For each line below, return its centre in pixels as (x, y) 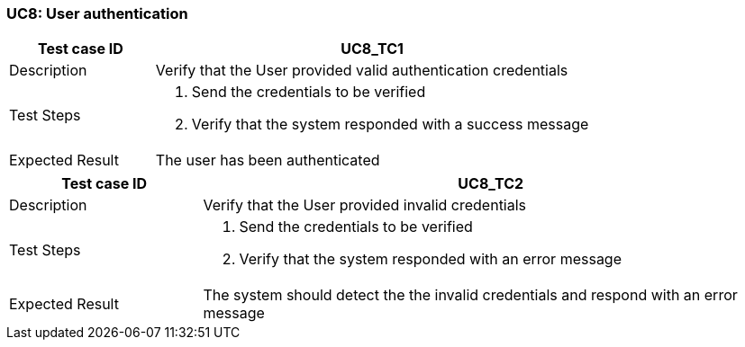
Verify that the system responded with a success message (390, 125)
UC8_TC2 (491, 184)
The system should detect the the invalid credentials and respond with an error (470, 295)
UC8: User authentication (97, 13)
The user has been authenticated (268, 160)
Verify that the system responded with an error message (430, 259)
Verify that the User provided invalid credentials (365, 205)
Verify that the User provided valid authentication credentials (362, 71)
